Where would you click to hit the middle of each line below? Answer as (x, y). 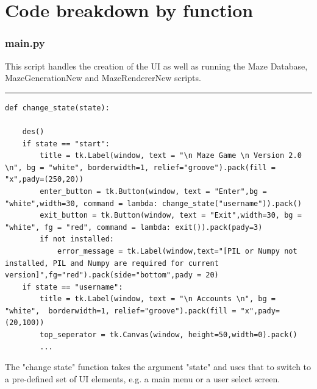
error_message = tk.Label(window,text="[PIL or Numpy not (177, 251)
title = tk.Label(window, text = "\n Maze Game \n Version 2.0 (171, 156)
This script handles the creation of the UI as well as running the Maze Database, (156, 66)
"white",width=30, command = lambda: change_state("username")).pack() (153, 203)
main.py (25, 43)
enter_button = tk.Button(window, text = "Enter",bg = (153, 191)
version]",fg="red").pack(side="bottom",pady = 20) (112, 275)
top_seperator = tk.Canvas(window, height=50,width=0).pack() (169, 335)
